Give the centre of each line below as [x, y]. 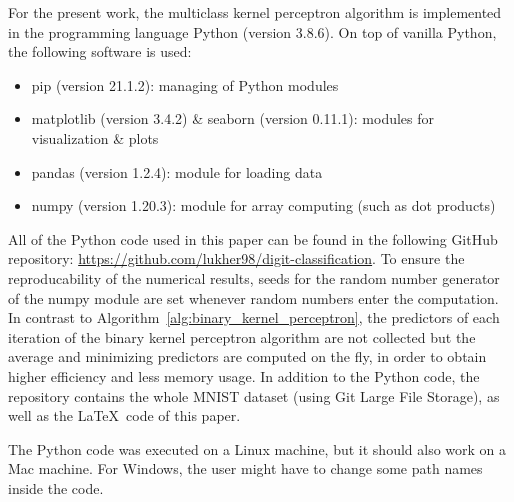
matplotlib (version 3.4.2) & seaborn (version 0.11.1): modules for [233, 118]
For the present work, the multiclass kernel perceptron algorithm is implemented [255, 12]
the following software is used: [100, 51]
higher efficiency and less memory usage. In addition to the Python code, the [244, 375]
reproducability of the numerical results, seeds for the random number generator [254, 277]
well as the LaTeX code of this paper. [124, 415]
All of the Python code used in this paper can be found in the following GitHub [253, 238]
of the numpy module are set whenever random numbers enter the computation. [253, 297]
